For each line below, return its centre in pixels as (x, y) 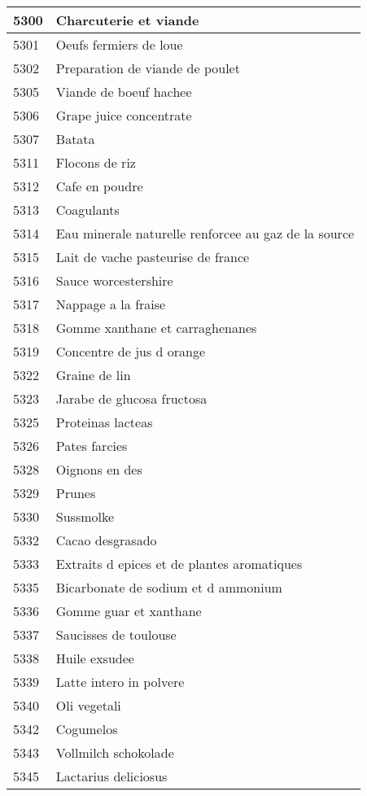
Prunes (76, 493)
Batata (75, 139)
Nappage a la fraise (111, 304)
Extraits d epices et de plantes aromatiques (179, 564)
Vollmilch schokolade (115, 752)
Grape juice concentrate (124, 115)
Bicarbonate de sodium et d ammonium (169, 587)
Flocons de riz (96, 162)
